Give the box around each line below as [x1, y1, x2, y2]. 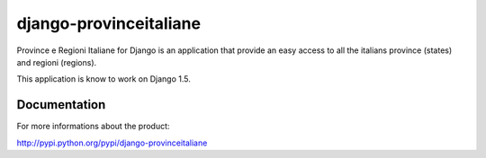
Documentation [16, 97, 106, 112]
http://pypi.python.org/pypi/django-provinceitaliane [16, 137, 208, 148]
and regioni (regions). [16, 57, 97, 67]
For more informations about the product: [16, 121, 170, 132]
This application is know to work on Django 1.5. [16, 74, 191, 84]
